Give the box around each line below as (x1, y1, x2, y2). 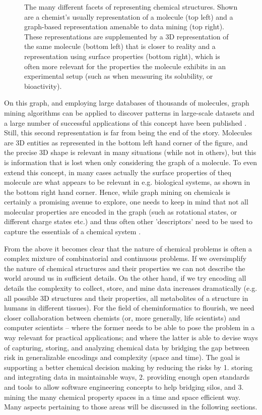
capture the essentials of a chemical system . (4, 226, 141, 237)
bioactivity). (24, 80, 62, 91)
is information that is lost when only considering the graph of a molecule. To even (4, 157, 257, 167)
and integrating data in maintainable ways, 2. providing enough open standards (4, 372, 250, 382)
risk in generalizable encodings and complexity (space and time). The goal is (4, 352, 240, 362)
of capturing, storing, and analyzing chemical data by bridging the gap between (4, 342, 250, 352)
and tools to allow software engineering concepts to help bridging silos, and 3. (4, 381, 244, 392)
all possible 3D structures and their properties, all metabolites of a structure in (4, 292, 248, 303)
